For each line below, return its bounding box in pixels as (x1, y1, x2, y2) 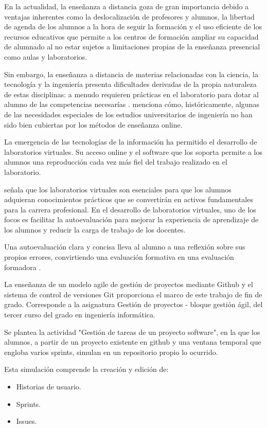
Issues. (16, 416, 37, 426)
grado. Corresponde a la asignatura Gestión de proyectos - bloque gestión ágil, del (4, 299, 263, 310)
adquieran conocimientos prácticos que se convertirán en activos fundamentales (4, 194, 253, 205)
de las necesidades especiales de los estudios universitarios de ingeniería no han (4, 109, 253, 119)
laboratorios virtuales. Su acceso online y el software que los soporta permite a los (4, 146, 263, 157)
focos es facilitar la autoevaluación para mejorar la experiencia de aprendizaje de (4, 214, 259, 225)
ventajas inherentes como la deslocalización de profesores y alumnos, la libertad (4, 11, 255, 22)
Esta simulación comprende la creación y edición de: (4, 364, 169, 374)
